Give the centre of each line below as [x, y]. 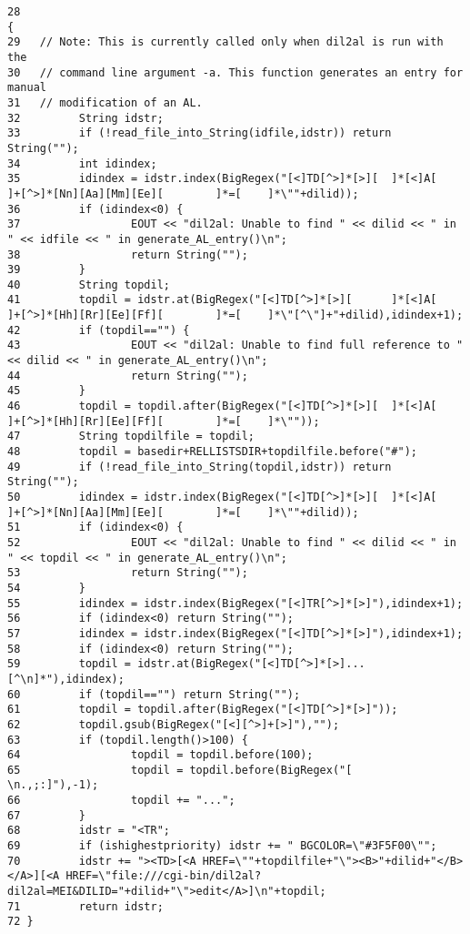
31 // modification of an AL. [105, 102]
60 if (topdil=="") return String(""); [154, 694]
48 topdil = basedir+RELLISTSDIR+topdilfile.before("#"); [213, 452]
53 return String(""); [128, 573]
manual [27, 88]
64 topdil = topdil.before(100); [160, 755]
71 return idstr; [85, 906]
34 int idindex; [82, 163]
